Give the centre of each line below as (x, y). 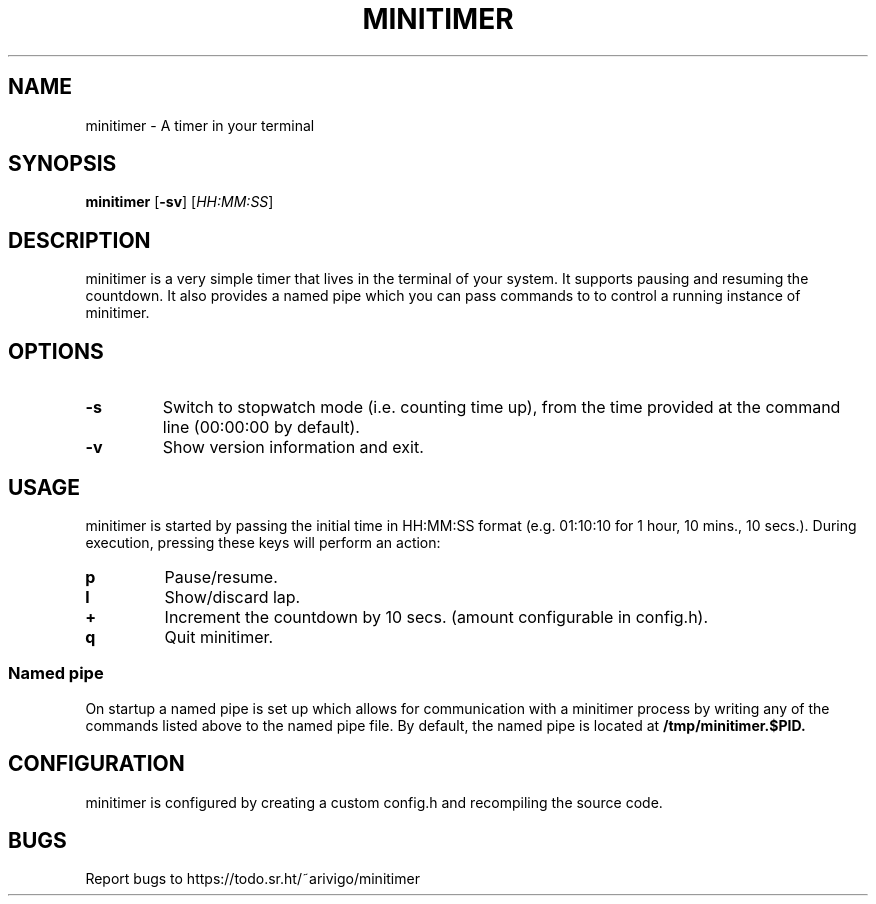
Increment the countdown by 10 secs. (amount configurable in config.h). (436, 616)
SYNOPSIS (62, 164)
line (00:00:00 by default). (261, 427)
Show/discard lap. (232, 596)
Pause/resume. (221, 576)
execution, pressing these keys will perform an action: (263, 542)
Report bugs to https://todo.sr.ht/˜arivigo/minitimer (252, 879)
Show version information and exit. (293, 447)
